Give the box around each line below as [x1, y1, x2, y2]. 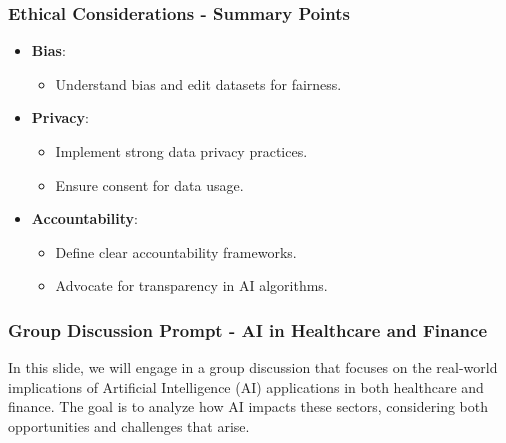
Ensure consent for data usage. [55, 174, 244, 195]
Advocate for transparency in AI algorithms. [55, 275, 328, 296]
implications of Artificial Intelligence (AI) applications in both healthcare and [8, 376, 484, 397]
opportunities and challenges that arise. [8, 415, 250, 436]
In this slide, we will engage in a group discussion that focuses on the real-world [8, 357, 498, 378]
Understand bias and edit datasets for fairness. [55, 73, 342, 94]
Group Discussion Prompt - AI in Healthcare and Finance [8, 317, 488, 342]
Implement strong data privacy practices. [55, 141, 308, 161]
